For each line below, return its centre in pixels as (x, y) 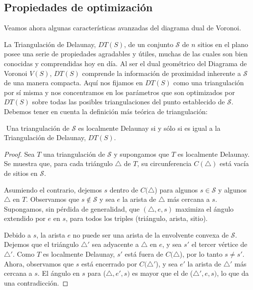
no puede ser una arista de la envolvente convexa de (151, 234)
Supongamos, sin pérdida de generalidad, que (72, 208)
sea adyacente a (115, 244)
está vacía (234, 163)
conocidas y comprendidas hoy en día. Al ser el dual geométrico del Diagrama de (126, 63)
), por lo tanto (201, 254)
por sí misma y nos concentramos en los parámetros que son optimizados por (119, 92)
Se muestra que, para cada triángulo (58, 163)
